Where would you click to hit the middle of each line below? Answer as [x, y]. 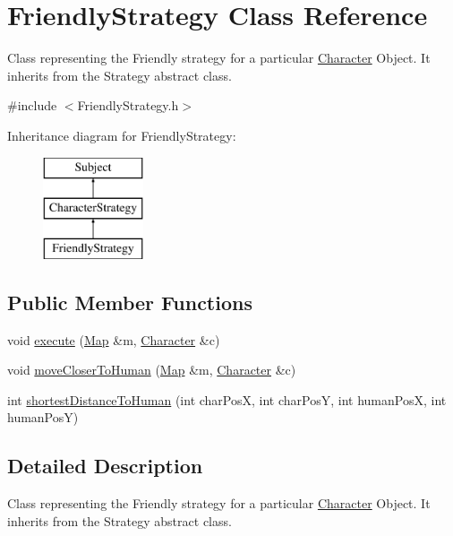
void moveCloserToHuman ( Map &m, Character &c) [152, 370]
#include [32, 105]
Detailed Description [105, 466]
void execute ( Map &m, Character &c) [114, 339]
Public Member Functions [130, 302]
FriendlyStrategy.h [128, 105]
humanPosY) [43, 417]
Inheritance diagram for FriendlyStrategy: [122, 135]
